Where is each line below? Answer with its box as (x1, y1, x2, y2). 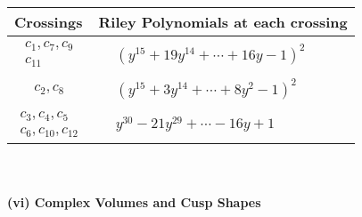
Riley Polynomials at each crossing (98, 12, 348, 32)
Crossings (14, 12, 83, 32)
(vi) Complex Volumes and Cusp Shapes (7, 192, 261, 211)
